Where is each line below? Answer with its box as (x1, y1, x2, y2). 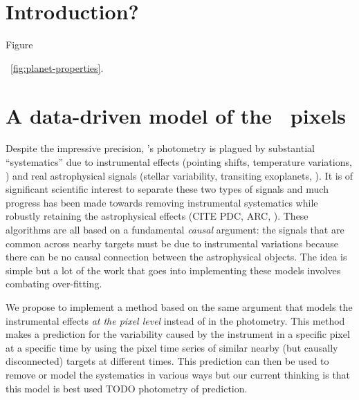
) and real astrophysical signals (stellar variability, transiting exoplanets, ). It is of (6, 168, 353, 182)
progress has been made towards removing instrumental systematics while (6, 195, 318, 209)
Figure (6, 37, 33, 52)
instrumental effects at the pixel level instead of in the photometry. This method (6, 313, 345, 327)
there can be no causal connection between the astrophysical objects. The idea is (6, 249, 347, 264)
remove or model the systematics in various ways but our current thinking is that (6, 367, 351, 381)
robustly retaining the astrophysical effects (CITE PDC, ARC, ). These (6, 209, 309, 223)
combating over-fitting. (6, 276, 102, 291)
